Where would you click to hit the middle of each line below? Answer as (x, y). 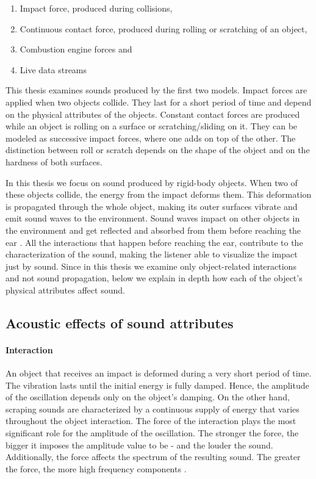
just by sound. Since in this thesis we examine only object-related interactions (151, 266)
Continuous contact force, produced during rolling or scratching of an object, (163, 28)
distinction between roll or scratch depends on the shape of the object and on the (158, 150)
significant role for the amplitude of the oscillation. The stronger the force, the (152, 433)
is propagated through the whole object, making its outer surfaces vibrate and (152, 206)
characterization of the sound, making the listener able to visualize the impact (152, 254)
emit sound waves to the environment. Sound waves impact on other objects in (153, 218)
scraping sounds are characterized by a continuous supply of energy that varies (153, 409)
